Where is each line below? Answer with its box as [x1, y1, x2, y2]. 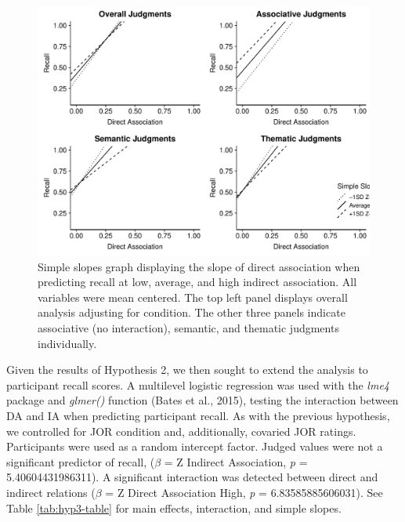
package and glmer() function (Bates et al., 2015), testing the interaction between [6, 392, 399, 408]
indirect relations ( [6, 484, 96, 500]
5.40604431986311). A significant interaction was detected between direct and [6, 469, 378, 485]
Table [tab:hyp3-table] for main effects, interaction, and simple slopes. [6, 499, 342, 516]
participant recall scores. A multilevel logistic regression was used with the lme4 [6, 376, 389, 393]
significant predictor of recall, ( [6, 453, 155, 469]
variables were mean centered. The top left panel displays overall [38, 288, 348, 305]
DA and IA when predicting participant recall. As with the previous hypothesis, [6, 407, 390, 423]
